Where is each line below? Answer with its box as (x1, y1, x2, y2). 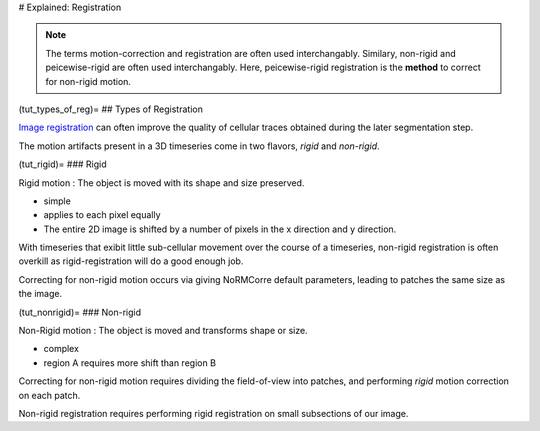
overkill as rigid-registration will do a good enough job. (18, 255, 244, 267)
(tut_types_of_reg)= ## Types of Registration (18, 103, 204, 115)
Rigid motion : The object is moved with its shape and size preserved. (18, 176, 305, 189)
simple (43, 195, 72, 207)
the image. (18, 288, 63, 300)
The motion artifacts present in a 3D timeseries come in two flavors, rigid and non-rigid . (18, 140, 380, 152)
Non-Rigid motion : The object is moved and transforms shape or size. (18, 325, 309, 337)
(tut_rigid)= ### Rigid (18, 158, 107, 170)
